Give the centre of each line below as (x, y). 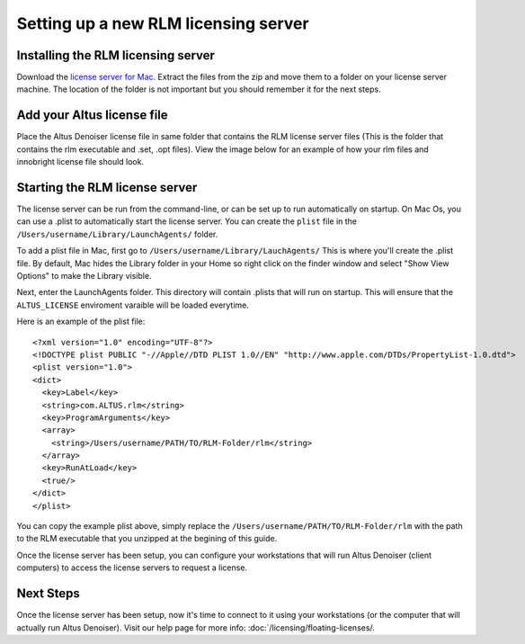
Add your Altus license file (92, 116)
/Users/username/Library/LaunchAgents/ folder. (117, 234)
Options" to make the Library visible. (84, 276)
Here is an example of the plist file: (81, 322)
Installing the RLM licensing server (116, 55)
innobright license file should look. (80, 162)
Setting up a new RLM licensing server (163, 23)
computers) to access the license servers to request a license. (132, 568)
